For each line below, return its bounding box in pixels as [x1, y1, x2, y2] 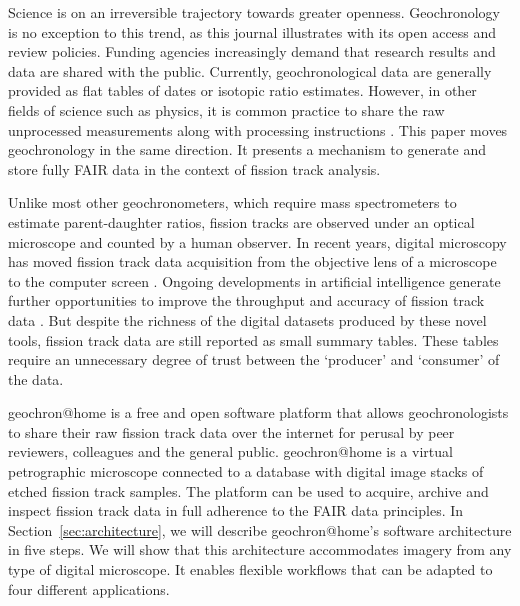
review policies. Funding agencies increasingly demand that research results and [8, 41, 496, 62]
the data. [8, 368, 64, 389]
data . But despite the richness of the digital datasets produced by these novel [8, 309, 487, 330]
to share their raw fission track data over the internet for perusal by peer [8, 421, 455, 442]
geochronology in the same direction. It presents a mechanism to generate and [8, 139, 486, 160]
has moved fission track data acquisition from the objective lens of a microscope [8, 251, 497, 272]
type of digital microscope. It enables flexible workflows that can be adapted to [8, 559, 493, 580]
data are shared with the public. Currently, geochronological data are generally [8, 60, 492, 81]
